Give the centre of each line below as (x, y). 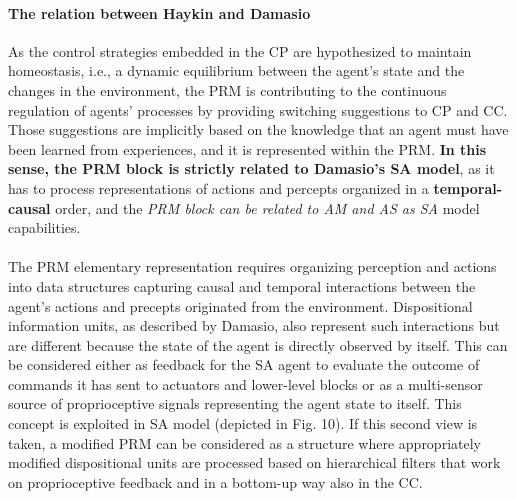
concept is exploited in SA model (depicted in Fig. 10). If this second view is (243, 423)
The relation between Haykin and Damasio (159, 12)
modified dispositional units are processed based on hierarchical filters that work (254, 462)
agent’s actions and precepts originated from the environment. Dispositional (240, 305)
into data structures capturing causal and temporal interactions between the (242, 285)
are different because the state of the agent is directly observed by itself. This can (258, 344)
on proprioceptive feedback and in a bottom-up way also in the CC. (215, 481)
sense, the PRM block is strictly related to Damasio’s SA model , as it (251, 168)
